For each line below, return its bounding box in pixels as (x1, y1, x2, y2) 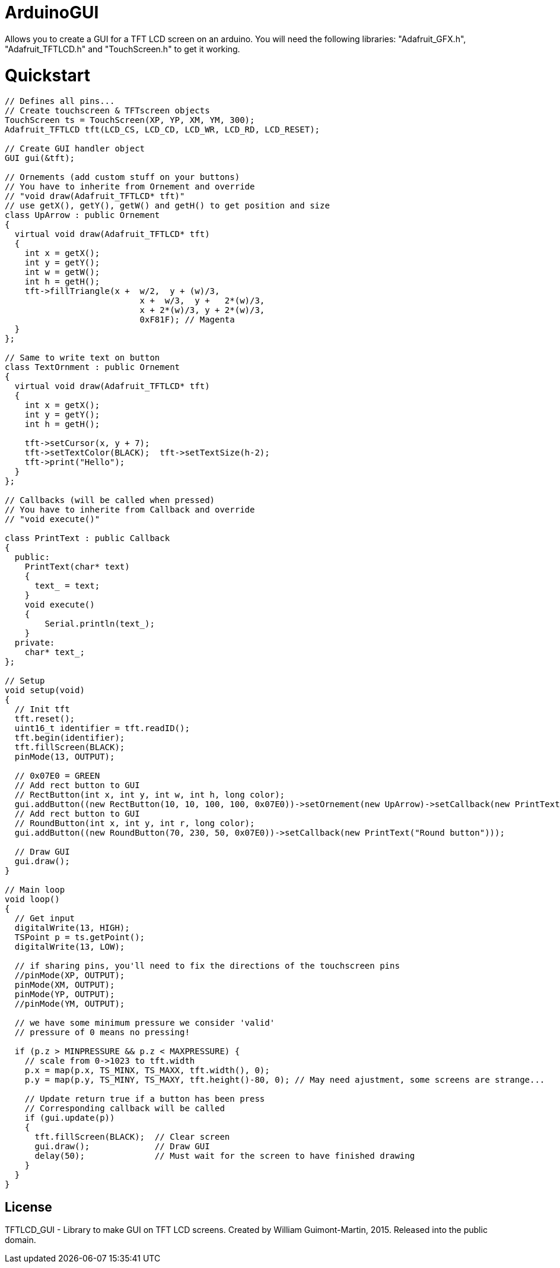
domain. (5, 1235, 36, 1245)
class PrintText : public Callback (5, 533, 170, 543)
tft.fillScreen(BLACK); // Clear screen (34, 1132, 230, 1142)
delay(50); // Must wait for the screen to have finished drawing (34, 1151, 415, 1161)
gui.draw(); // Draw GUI (34, 1141, 210, 1152)
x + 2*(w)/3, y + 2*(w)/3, (139, 305, 265, 315)
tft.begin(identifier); (14, 733, 125, 743)
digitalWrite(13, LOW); (14, 942, 125, 952)
